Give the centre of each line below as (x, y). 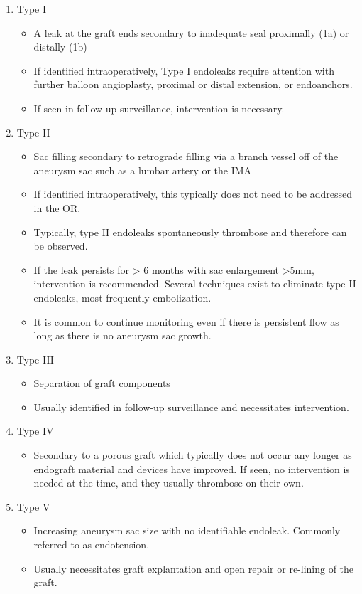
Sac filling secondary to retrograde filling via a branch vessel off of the (186, 156)
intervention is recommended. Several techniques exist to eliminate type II (195, 283)
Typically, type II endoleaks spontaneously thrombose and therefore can (190, 232)
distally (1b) (60, 47)
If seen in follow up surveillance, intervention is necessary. (159, 108)
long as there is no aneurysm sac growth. (122, 335)
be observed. (61, 246)
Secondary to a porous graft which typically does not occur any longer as (193, 455)
